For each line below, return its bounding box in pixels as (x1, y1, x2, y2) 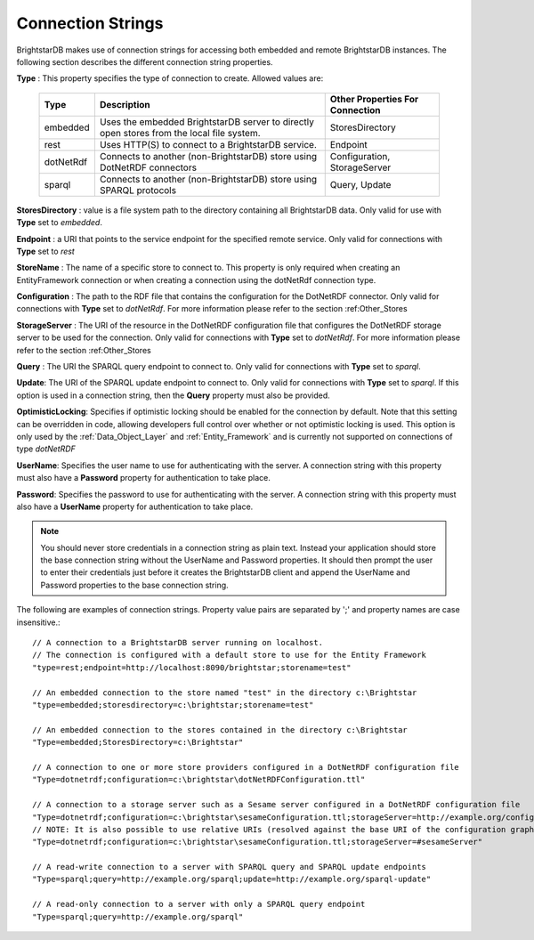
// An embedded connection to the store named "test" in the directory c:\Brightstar (32, 687, 417, 698)
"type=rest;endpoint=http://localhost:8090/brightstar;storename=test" (32, 662, 352, 672)
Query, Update (329, 178, 392, 190)
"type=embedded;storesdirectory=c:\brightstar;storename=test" (32, 700, 314, 709)
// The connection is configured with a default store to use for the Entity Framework (32, 650, 427, 660)
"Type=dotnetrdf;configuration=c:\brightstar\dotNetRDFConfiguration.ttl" (32, 774, 366, 785)
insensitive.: (16, 617, 61, 628)
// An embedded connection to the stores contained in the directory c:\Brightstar (32, 725, 409, 734)
